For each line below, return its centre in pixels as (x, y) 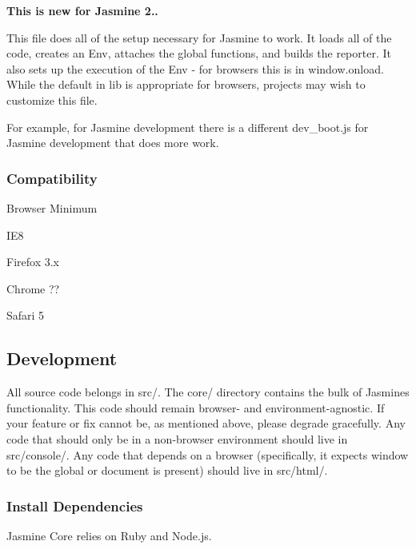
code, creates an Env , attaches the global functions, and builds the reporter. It (199, 53)
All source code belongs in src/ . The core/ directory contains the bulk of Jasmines (208, 392)
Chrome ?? (33, 288)
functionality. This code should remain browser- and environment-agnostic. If (196, 407)
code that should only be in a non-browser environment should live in (177, 438)
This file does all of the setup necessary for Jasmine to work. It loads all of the (199, 37)
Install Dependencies (75, 505)
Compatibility (52, 178)
